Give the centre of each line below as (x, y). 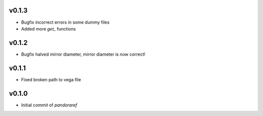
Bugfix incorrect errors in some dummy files (65, 22)
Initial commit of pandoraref (49, 105)
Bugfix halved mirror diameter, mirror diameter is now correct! (83, 54)
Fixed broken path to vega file (51, 79)
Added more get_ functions (48, 29)
